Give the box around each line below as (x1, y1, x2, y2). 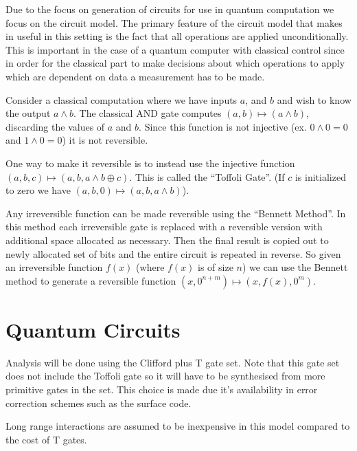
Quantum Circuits (5, 315, 181, 343)
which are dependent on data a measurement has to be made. (5, 69, 265, 83)
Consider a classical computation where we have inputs (5, 92, 238, 107)
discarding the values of (5, 119, 105, 133)
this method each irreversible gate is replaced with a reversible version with (5, 219, 323, 234)
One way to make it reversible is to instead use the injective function (5, 155, 295, 170)
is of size (198, 260, 233, 274)
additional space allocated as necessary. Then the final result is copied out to (5, 232, 329, 247)
